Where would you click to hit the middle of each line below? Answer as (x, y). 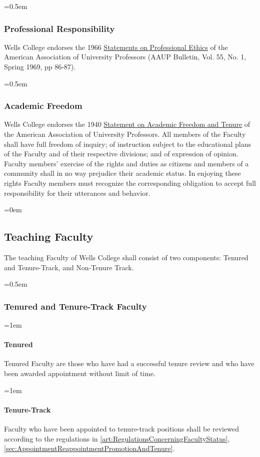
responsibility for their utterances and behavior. (77, 193)
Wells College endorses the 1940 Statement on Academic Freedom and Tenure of (127, 124)
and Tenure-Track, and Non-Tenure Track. (69, 267)
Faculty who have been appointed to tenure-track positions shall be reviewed (121, 428)
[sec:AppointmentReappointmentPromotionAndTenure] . (89, 448)
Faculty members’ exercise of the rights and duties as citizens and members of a (126, 163)
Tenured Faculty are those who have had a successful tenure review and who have (129, 363)
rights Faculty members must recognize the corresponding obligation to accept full (130, 183)
